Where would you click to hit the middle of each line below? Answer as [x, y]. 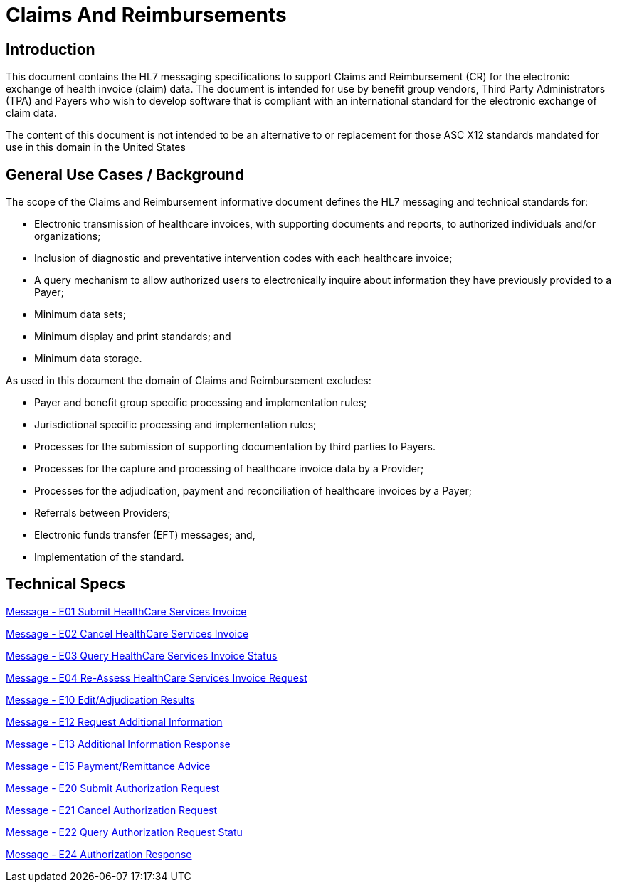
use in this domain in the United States [96, 147]
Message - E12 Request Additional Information [114, 721]
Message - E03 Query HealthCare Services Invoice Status [142, 655]
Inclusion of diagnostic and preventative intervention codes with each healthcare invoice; [243, 258]
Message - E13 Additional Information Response [118, 744]
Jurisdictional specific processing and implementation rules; [175, 425]
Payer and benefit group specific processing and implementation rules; [201, 403]
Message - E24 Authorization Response [99, 854]
